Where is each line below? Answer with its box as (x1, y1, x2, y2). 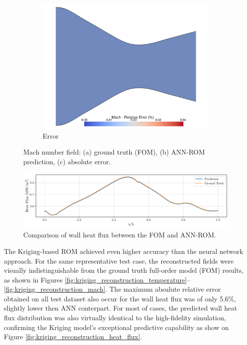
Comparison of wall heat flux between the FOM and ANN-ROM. (23, 230, 216, 240)
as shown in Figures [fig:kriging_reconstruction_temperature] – (4, 274, 191, 284)
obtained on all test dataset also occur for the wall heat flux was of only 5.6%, (4, 293, 236, 303)
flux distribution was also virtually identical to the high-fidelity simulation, (4, 313, 226, 323)
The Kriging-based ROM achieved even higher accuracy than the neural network (4, 246, 243, 256)
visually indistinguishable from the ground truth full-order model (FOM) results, (4, 265, 244, 275)
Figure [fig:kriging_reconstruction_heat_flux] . (4, 331, 142, 342)
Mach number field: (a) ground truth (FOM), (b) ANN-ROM (23, 147, 205, 157)
